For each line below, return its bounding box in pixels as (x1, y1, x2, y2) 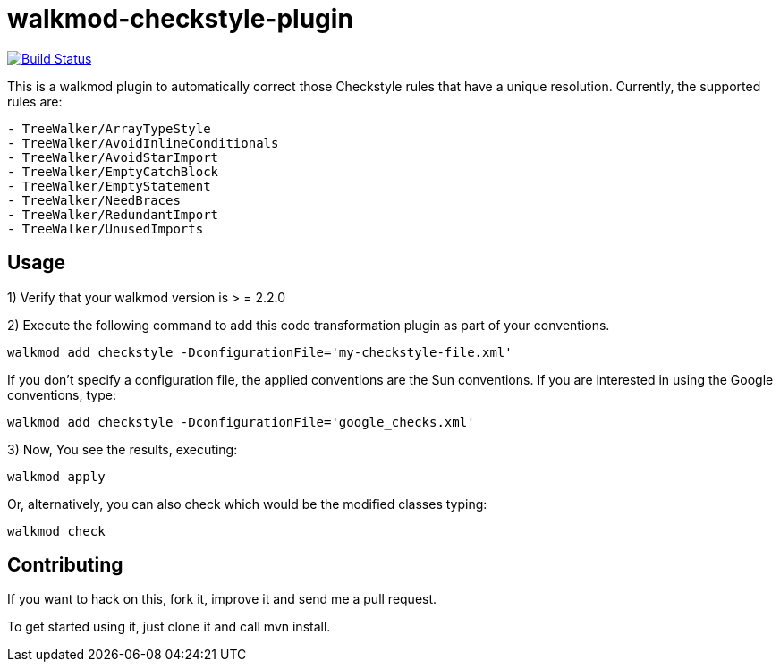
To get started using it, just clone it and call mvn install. (7, 619, 331, 635)
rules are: (7, 93, 63, 109)
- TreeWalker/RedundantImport (7, 207, 219, 222)
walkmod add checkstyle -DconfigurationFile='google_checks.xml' (7, 414, 475, 429)
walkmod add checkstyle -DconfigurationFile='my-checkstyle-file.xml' (7, 344, 513, 360)
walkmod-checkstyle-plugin (7, 4, 353, 34)
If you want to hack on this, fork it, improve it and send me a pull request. (7, 591, 437, 607)
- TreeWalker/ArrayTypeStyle (7, 121, 211, 136)
